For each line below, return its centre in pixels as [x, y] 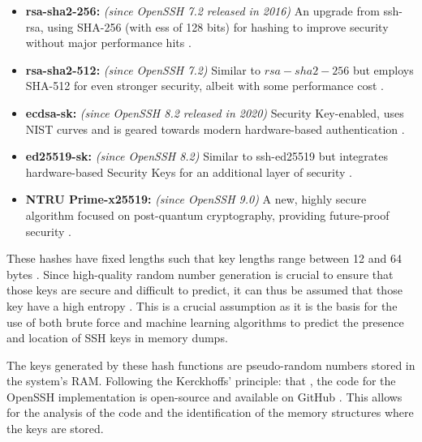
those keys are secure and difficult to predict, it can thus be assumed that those [205, 290]
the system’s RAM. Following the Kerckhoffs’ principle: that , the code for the [201, 381]
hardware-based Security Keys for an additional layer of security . [189, 172]
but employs [383, 69]
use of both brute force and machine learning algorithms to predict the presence [205, 322]
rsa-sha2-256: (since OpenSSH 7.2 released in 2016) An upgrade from [202, 11]
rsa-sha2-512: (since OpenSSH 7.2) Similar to [143, 69]
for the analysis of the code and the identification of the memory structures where [210, 412]
